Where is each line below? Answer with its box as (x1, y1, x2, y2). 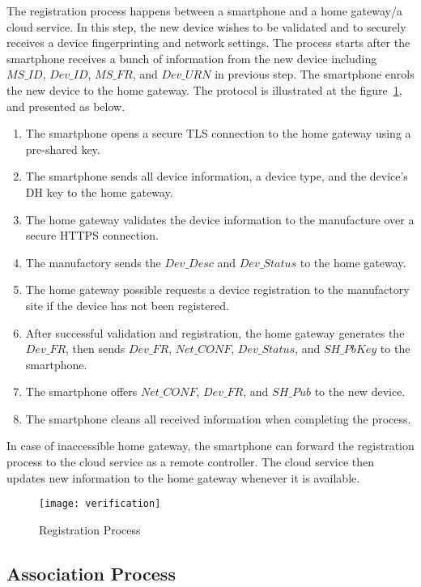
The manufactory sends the (25, 253, 161, 270)
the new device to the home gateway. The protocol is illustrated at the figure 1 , (6, 81, 402, 98)
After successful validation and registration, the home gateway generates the (25, 324, 405, 341)
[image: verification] (39, 498, 161, 510)
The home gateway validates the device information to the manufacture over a (25, 211, 415, 228)
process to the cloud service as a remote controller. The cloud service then (6, 453, 374, 470)
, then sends (66, 340, 125, 357)
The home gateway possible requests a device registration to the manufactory (25, 281, 410, 298)
